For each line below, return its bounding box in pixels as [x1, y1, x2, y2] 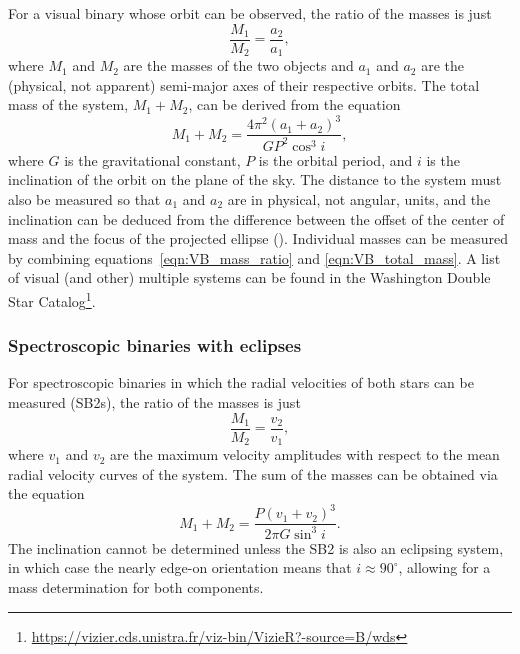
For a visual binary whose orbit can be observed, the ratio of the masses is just [8, 3, 492, 23]
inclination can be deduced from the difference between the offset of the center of [8, 208, 505, 229]
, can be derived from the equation [188, 94, 401, 115]
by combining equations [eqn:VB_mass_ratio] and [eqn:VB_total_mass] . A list [8, 247, 501, 268]
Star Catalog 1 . [8, 287, 96, 311]
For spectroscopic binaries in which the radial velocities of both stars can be [8, 372, 474, 393]
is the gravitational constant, [64, 149, 241, 170]
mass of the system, [8, 94, 129, 115]
